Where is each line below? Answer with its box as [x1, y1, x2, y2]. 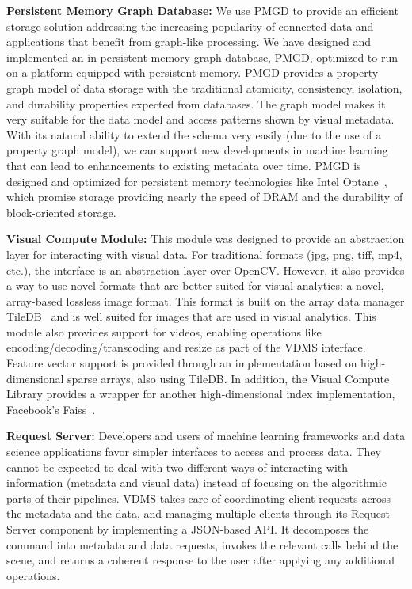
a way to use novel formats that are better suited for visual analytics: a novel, [6, 277, 384, 294]
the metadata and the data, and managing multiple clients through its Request [6, 505, 390, 522]
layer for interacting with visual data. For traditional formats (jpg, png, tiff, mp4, [6, 245, 402, 262]
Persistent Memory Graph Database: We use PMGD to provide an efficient [6, 2, 399, 18]
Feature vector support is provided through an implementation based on [6, 355, 357, 371]
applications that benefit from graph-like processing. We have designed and [6, 33, 372, 50]
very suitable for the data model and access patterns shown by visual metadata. [6, 111, 395, 127]
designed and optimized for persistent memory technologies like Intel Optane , [6, 173, 387, 189]
